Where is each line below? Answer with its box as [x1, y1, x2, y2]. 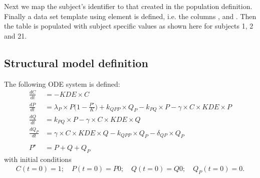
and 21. [4, 30, 27, 41]
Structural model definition [4, 55, 148, 70]
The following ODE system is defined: [4, 78, 120, 89]
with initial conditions [4, 153, 72, 164]
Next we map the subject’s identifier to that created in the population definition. [4, 1, 252, 11]
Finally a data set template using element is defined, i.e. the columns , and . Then [4, 11, 256, 21]
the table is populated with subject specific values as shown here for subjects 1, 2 [4, 21, 253, 31]
